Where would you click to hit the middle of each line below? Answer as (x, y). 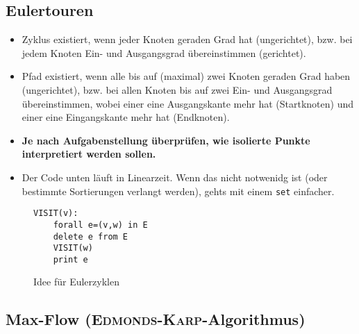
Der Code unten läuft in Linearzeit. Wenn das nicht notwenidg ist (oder (175, 177)
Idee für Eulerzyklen (76, 282)
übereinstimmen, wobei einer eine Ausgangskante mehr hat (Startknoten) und (187, 103)
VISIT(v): (56, 214)
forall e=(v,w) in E (100, 225)
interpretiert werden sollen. (89, 154)
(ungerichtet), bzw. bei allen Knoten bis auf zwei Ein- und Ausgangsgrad (177, 89)
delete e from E (91, 236)
